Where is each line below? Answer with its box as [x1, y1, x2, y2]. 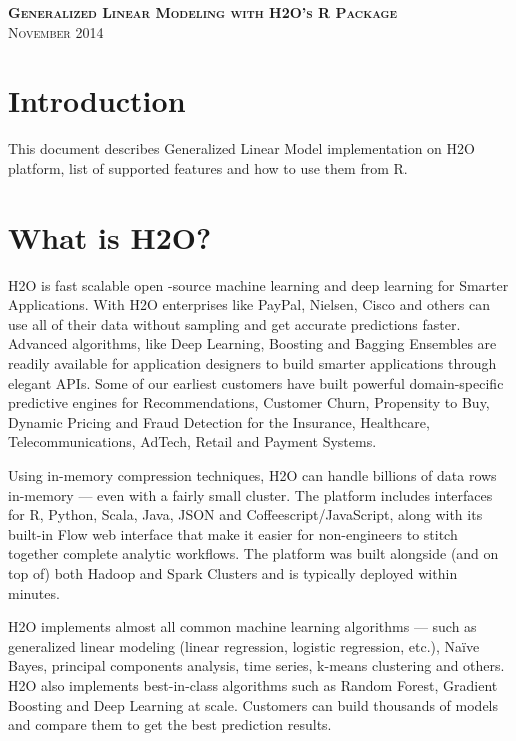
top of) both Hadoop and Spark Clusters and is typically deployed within [8, 562, 458, 583]
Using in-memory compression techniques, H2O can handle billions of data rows [8, 464, 497, 485]
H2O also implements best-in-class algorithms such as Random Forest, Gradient [8, 674, 498, 695]
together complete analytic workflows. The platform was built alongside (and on [8, 543, 499, 564]
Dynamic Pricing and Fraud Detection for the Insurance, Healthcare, [8, 411, 430, 432]
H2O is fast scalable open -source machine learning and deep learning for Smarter [8, 274, 509, 295]
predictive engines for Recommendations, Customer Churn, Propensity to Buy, [8, 392, 490, 413]
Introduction [8, 80, 186, 121]
